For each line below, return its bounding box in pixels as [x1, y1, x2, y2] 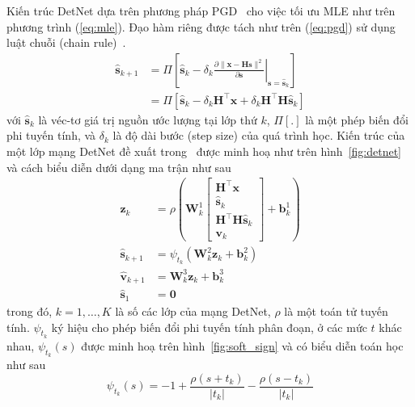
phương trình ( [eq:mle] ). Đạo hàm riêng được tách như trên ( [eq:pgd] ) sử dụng [6, 18, 396, 35]
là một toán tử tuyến [284, 302, 388, 319]
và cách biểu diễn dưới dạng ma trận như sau [6, 158, 231, 175]
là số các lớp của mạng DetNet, [115, 302, 271, 319]
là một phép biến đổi [305, 111, 409, 128]
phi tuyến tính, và [6, 127, 96, 144]
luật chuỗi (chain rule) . [6, 34, 126, 51]
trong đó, [6, 302, 53, 319]
